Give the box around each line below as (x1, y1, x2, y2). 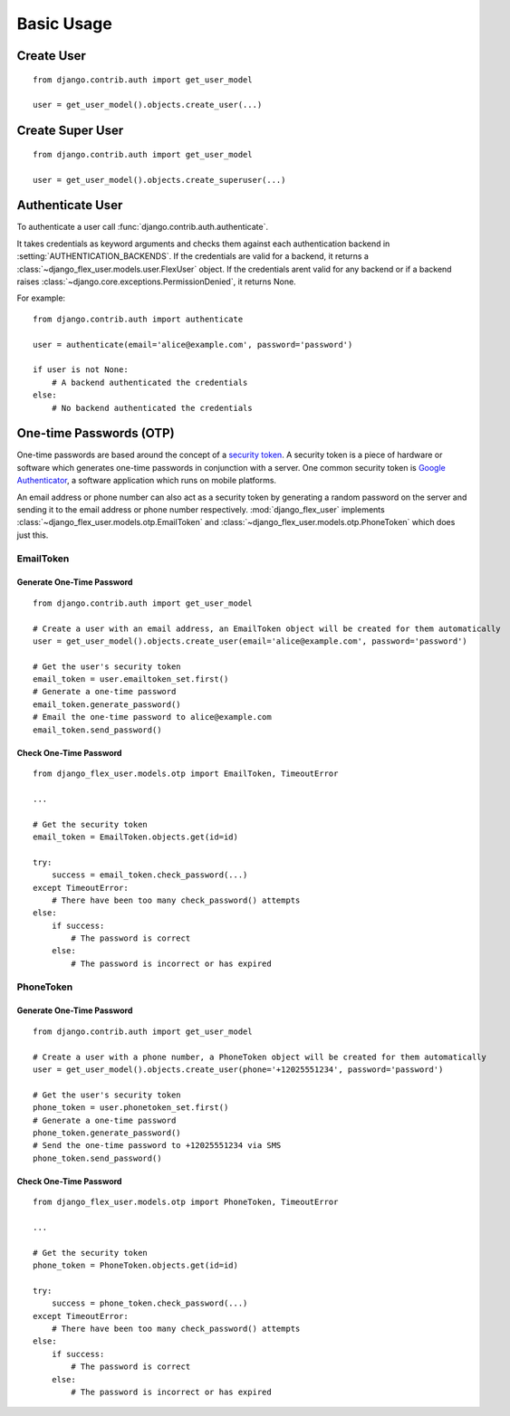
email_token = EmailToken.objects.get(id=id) (33, 831, 239, 842)
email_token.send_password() (33, 724, 162, 735)
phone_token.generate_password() (33, 1127, 181, 1138)
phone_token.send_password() (33, 1153, 162, 1163)
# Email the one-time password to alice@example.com (33, 712, 272, 722)
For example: (16, 292, 66, 303)
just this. (16, 530, 49, 541)
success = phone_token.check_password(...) (51, 1298, 248, 1308)
